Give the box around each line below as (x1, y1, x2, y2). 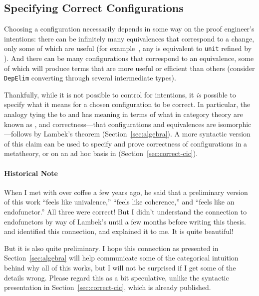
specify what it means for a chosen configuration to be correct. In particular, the (4, 99, 251, 109)
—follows (4, 128, 32, 139)
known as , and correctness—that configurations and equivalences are (4, 118, 216, 129)
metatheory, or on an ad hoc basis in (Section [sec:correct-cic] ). (4, 148, 198, 158)
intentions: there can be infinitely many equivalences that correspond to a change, (4, 33, 255, 43)
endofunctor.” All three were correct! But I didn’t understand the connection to (4, 206, 247, 217)
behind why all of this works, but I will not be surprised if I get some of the (4, 262, 236, 272)
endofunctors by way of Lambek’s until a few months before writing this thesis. (4, 216, 246, 226)
